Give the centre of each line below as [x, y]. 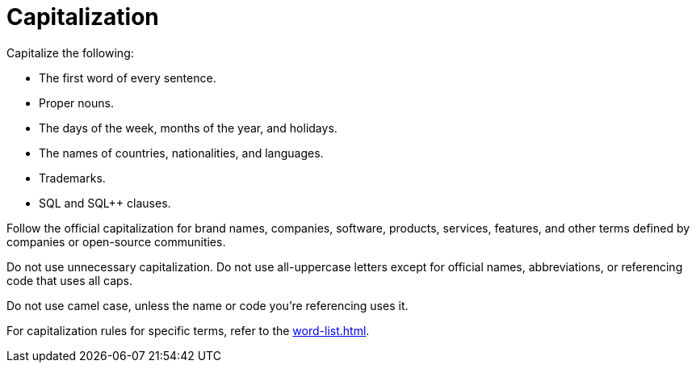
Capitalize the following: [70, 52]
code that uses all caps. [70, 280]
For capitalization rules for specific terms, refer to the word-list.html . [188, 330]
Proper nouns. [76, 103]
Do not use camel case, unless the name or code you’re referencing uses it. [208, 305]
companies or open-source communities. [116, 241]
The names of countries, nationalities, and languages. [181, 153]
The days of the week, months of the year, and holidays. [188, 128]
